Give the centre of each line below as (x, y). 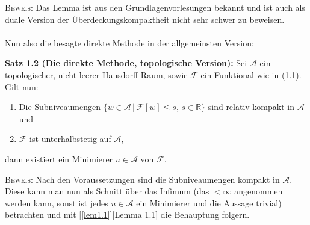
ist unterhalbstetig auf (70, 139)
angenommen (259, 191)
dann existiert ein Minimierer (59, 159)
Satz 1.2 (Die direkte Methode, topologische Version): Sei (126, 63)
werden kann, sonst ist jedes (57, 202)
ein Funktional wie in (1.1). (251, 74)
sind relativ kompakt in (251, 107)
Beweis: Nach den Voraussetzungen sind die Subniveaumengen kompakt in (142, 179)
